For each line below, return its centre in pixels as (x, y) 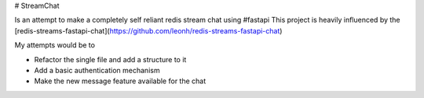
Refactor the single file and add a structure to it (110, 59)
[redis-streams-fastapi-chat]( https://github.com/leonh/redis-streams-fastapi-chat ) (148, 30)
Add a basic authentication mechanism (97, 70)
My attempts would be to (55, 45)
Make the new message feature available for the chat (120, 81)
